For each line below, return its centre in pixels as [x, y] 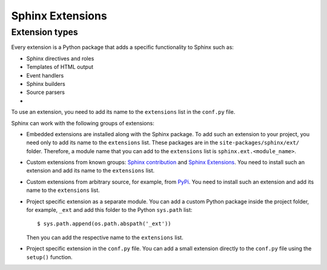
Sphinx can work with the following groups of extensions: [83, 123]
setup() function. [49, 257]
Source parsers [45, 92]
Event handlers [45, 75]
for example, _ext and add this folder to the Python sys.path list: [109, 210]
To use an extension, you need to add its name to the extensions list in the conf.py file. [123, 112]
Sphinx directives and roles [60, 58]
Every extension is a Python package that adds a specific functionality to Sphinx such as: [123, 47]
